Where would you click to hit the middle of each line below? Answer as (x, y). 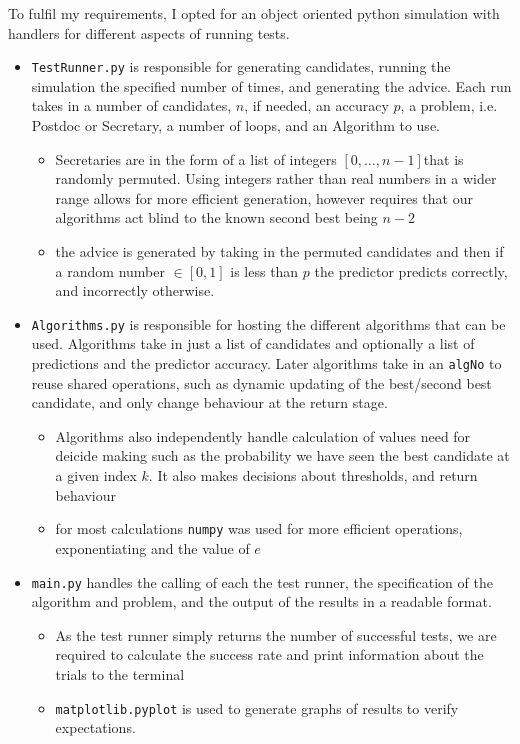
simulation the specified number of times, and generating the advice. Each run (271, 85)
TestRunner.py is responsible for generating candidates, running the (241, 66)
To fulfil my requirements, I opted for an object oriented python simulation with (254, 13)
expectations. (95, 727)
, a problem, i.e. (449, 105)
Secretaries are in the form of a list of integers (196, 158)
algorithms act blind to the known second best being (216, 217)
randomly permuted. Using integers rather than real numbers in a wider (276, 178)
